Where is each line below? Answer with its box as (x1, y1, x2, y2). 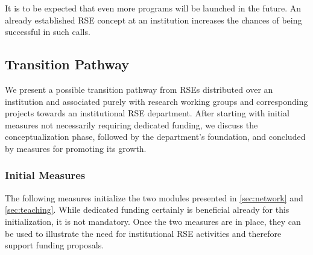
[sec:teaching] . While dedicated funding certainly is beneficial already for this (5, 203, 289, 216)
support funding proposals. (5, 239, 104, 251)
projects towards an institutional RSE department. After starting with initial (5, 107, 289, 119)
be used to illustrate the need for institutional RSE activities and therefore (5, 227, 282, 239)
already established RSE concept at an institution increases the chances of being (5, 13, 302, 26)
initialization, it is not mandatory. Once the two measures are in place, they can (5, 215, 301, 227)
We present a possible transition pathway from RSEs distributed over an (5, 83, 273, 95)
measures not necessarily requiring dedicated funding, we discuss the (5, 118, 258, 131)
